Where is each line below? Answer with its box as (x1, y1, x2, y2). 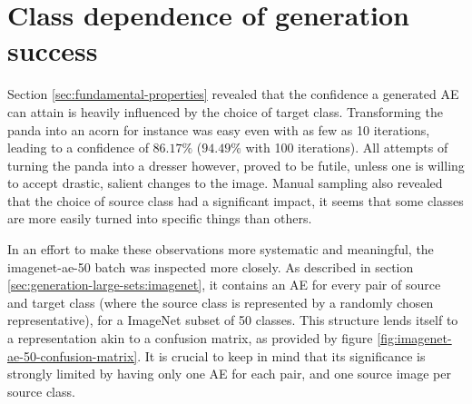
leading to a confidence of (7, 138, 149, 157)
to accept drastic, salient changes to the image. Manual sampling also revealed (7, 173, 443, 192)
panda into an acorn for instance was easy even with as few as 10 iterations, (7, 120, 430, 139)
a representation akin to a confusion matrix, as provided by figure (7, 329, 373, 348)
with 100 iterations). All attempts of (245, 138, 448, 157)
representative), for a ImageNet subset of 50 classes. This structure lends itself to (7, 310, 458, 330)
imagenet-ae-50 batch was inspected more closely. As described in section (7, 257, 414, 276)
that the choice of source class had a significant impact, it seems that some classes (7, 191, 464, 210)
